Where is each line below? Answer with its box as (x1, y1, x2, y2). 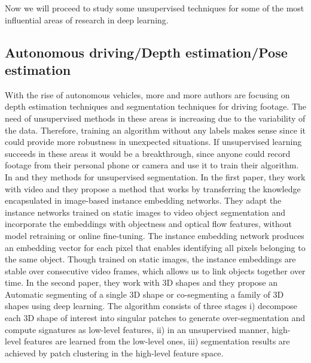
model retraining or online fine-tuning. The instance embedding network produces (5, 229, 304, 241)
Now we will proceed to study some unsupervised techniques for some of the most (5, 2, 304, 14)
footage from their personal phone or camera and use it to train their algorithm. (5, 159, 299, 171)
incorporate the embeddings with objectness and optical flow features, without (5, 217, 292, 230)
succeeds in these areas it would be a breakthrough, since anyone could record (5, 147, 291, 159)
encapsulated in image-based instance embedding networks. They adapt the (5, 194, 282, 207)
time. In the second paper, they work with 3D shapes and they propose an (5, 276, 278, 289)
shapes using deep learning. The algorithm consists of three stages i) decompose (5, 300, 297, 312)
